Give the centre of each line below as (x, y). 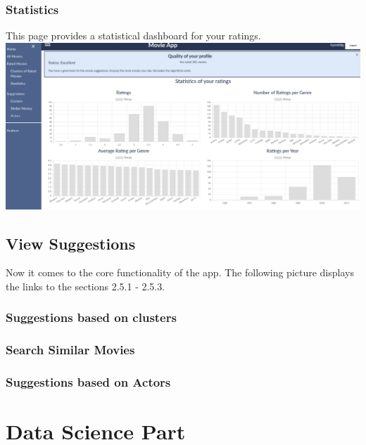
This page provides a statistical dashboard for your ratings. (133, 36)
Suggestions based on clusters (91, 317)
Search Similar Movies (70, 350)
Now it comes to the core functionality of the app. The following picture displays (180, 272)
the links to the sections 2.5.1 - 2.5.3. (86, 286)
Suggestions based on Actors (88, 382)
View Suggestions (71, 243)
